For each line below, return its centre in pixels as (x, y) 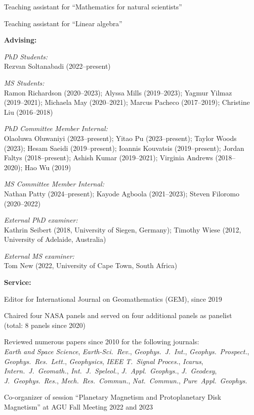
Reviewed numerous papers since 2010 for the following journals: (102, 342)
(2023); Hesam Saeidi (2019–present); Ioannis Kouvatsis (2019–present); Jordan (124, 148)
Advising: (20, 40)
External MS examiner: (39, 255)
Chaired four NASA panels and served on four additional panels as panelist (118, 315)
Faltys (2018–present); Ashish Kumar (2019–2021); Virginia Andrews (109, 158)
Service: (18, 282)
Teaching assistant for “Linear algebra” (63, 23)
